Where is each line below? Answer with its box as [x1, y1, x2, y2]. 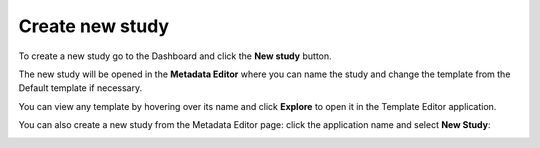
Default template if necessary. [18, 82, 143, 94]
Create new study [18, 15, 170, 37]
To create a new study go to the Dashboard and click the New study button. [18, 50, 332, 62]
